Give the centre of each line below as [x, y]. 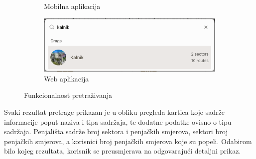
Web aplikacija [66, 78]
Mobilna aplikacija [72, 6]
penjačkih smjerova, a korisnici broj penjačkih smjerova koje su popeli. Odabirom [128, 141]
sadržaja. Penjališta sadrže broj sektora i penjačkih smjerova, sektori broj [116, 131]
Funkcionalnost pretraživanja [68, 95]
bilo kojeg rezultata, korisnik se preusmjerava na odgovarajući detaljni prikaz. [123, 151]
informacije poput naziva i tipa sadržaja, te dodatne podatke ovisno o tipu [118, 121]
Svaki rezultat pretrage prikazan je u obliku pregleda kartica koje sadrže [114, 112]
